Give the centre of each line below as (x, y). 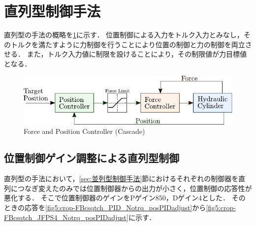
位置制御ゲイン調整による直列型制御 (92, 158)
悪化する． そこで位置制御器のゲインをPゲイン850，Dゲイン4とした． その (125, 198)
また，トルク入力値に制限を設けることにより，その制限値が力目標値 (137, 54)
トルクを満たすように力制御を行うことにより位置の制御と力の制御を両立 (128, 44)
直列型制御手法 (52, 11)
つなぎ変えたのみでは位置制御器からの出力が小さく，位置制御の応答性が (135, 188)
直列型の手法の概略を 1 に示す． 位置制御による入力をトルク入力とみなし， (124, 35)
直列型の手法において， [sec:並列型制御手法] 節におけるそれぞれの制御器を (121, 178)
